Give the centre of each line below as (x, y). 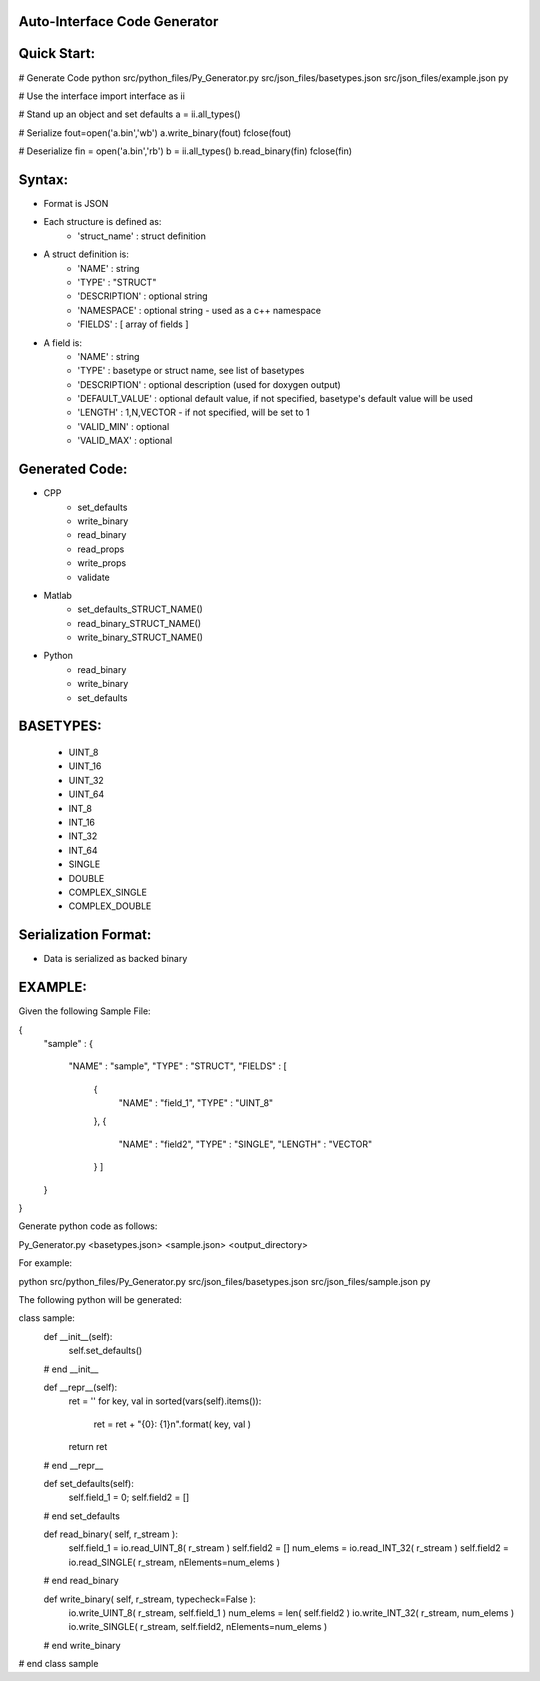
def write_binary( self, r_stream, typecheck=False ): (150, 1599)
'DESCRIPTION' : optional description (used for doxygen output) (209, 384)
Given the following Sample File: (84, 1011)
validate (93, 577)
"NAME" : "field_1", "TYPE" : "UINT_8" (196, 1103)
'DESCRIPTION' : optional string (143, 296)
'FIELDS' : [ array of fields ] (133, 324)
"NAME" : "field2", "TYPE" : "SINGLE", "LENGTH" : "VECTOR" (245, 1144)
